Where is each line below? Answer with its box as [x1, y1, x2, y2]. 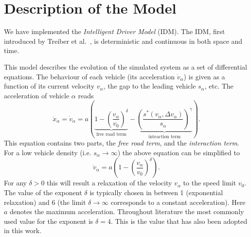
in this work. [4, 225, 42, 236]
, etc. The [204, 81, 233, 91]
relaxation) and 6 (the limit [4, 197, 86, 207]
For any [4, 178, 27, 188]
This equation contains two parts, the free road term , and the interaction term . [4, 138, 239, 148]
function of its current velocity [4, 81, 95, 91]
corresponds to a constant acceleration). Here [110, 197, 246, 207]
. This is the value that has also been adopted [110, 216, 248, 226]
